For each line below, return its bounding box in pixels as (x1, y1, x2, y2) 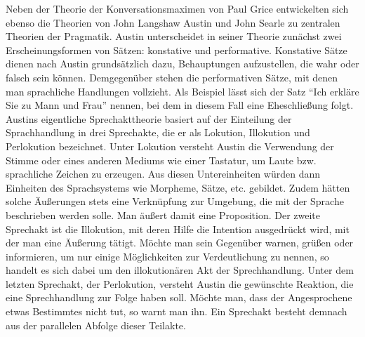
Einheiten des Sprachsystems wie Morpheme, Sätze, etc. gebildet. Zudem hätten (6, 180, 350, 194)
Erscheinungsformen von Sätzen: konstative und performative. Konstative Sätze (6, 42, 347, 57)
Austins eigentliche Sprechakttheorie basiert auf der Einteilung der (6, 111, 292, 126)
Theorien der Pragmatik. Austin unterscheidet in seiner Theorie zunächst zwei (6, 29, 342, 44)
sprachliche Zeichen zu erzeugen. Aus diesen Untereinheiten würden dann (6, 166, 320, 181)
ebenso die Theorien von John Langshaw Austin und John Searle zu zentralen (6, 15, 340, 29)
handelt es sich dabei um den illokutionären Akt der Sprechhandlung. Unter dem (6, 263, 354, 277)
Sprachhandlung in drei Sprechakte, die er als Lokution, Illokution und (6, 125, 310, 140)
